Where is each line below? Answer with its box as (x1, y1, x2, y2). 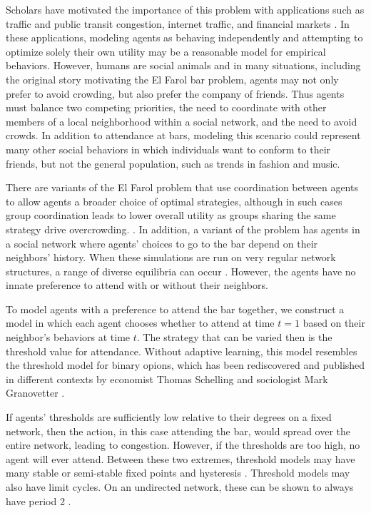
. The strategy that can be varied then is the (136, 330, 332, 345)
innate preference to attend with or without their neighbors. (6, 278, 268, 293)
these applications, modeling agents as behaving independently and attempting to (6, 30, 363, 45)
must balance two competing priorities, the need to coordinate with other (6, 100, 327, 115)
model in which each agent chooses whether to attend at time (6, 315, 275, 330)
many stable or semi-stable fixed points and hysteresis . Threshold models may (6, 465, 350, 480)
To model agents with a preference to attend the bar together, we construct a (6, 301, 345, 316)
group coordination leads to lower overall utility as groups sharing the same (6, 208, 336, 223)
